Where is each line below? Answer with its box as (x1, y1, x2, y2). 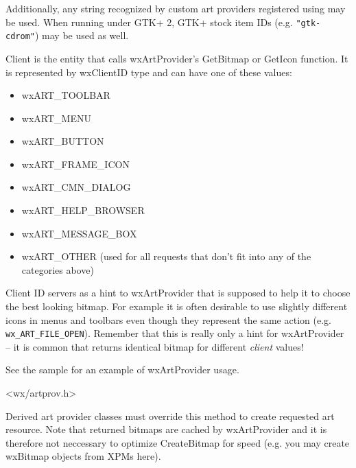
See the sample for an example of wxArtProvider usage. (5, 362, 239, 377)
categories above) (21, 262, 94, 277)
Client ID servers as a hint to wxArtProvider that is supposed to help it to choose (5, 285, 351, 300)
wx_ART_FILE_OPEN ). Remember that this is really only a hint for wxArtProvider (5, 326, 344, 340)
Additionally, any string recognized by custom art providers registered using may (5, 1, 346, 15)
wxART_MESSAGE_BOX (21, 226, 137, 240)
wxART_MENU (21, 110, 91, 125)
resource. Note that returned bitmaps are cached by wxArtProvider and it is (5, 422, 327, 436)
